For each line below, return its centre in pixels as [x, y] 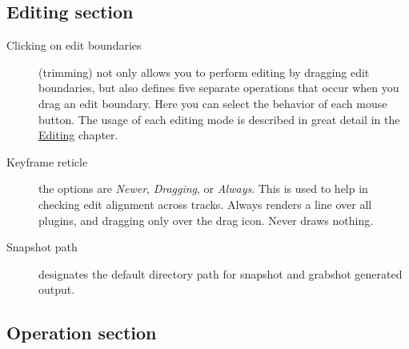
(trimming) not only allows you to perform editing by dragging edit [204, 72]
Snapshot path [42, 247]
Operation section [82, 333]
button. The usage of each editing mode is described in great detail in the [219, 119]
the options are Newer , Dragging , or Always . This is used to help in [203, 189]
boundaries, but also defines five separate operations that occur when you [219, 88]
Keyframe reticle [47, 161]
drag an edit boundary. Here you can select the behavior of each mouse [213, 103]
